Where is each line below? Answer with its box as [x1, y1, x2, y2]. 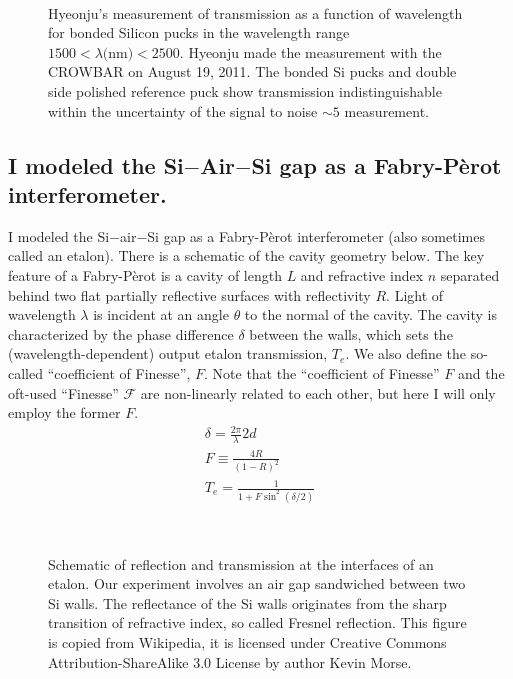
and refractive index [300, 264, 424, 285]
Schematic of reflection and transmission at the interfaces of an [48, 553, 434, 574]
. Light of [386, 284, 444, 305]
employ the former [8, 402, 121, 423]
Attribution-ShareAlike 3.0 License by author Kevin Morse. [48, 651, 412, 672]
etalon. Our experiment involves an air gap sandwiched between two [48, 573, 466, 594]
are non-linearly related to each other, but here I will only [140, 382, 496, 403]
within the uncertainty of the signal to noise [48, 100, 318, 121]
